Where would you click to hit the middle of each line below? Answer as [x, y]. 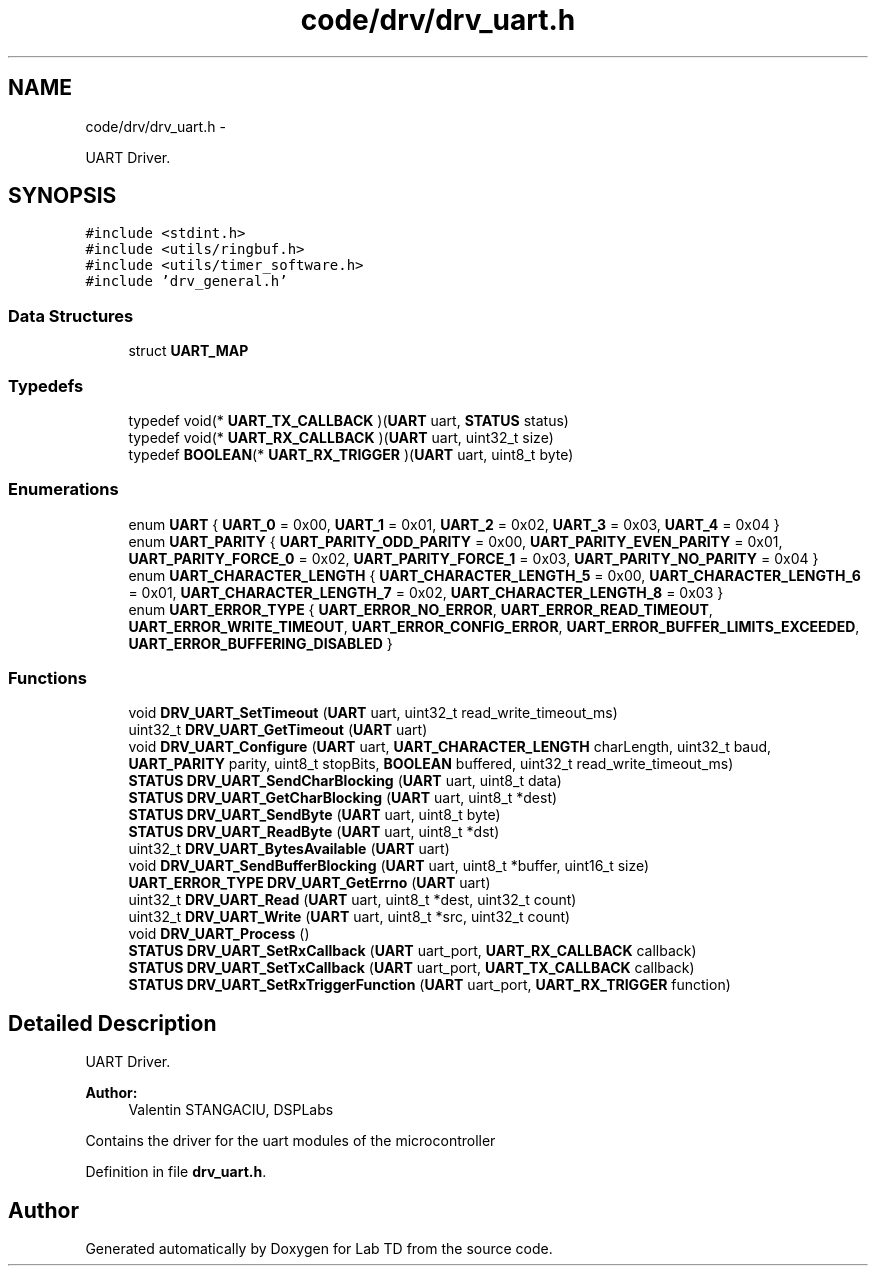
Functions [47, 678]
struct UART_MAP [188, 351]
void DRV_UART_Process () [219, 934]
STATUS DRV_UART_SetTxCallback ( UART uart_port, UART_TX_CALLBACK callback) [411, 968]
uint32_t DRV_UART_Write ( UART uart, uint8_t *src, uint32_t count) [349, 917]
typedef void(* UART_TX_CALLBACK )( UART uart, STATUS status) [348, 420]
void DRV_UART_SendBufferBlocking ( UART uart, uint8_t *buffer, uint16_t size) [389, 866]
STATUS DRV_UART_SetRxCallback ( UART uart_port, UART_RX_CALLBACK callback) [412, 951]
